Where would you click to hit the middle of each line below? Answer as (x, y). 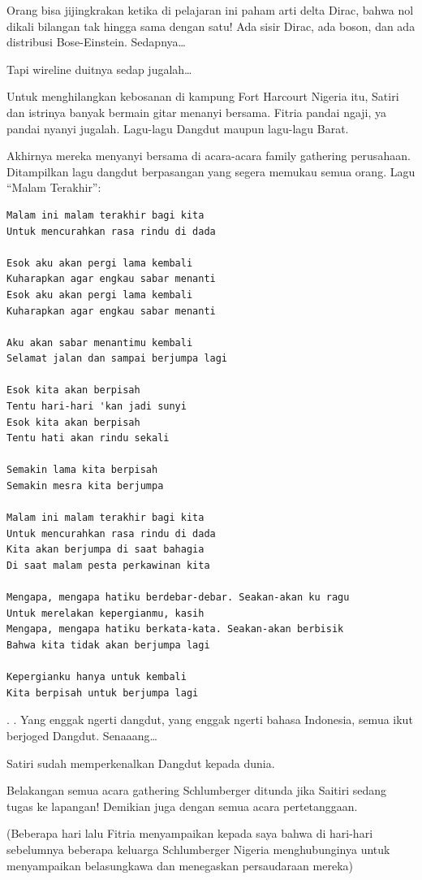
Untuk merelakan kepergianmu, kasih (105, 613)
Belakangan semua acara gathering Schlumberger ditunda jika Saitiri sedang (197, 790)
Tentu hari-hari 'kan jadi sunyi (97, 407)
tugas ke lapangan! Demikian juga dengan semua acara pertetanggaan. (182, 806)
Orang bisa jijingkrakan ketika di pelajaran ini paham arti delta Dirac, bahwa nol (210, 10)
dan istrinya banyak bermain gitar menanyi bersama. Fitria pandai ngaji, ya (197, 112)
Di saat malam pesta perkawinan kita (108, 566)
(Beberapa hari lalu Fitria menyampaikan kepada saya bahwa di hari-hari (190, 833)
